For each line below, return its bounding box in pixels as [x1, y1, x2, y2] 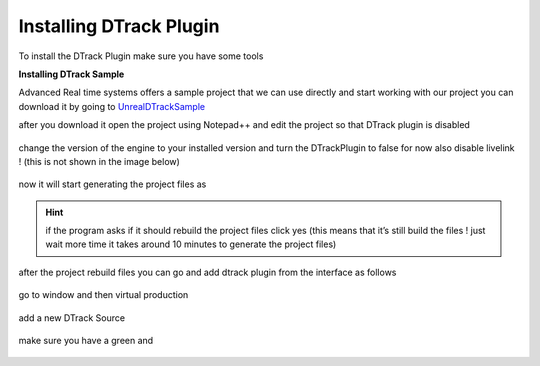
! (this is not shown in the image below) [18, 155, 180, 167]
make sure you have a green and [18, 335, 154, 347]
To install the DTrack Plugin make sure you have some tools [18, 50, 264, 62]
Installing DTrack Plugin [18, 15, 220, 37]
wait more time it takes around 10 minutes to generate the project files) [45, 238, 337, 250]
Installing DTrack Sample [18, 68, 125, 80]
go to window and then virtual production [18, 289, 189, 301]
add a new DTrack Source [18, 311, 125, 324]
